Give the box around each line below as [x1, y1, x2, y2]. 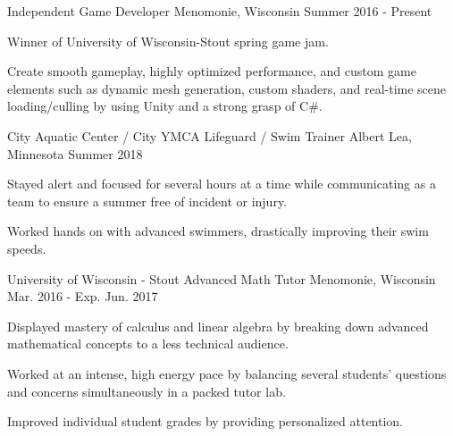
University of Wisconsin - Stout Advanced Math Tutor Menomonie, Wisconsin [7, 269, 436, 288]
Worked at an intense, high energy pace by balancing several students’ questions [7, 364, 447, 382]
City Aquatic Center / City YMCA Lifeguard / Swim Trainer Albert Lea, [7, 126, 412, 145]
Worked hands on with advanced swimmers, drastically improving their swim [7, 222, 429, 240]
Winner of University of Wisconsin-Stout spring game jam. [7, 31, 329, 50]
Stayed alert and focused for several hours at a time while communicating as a [7, 174, 436, 193]
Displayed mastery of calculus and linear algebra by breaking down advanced [7, 316, 429, 335]
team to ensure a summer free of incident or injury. [7, 191, 288, 210]
